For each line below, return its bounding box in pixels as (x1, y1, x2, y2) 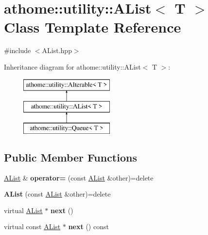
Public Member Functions (4, 149, 137, 164)
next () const (68, 221, 109, 232)
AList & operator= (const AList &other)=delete (4, 172, 154, 182)
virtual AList (4, 205, 43, 215)
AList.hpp (42, 45, 72, 55)
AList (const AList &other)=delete (4, 189, 111, 199)
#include (4, 45, 31, 55)
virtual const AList (4, 221, 61, 232)
